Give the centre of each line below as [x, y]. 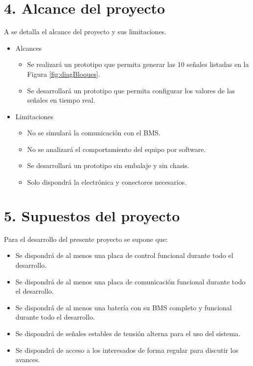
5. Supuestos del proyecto [92, 215]
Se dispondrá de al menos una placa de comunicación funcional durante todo [130, 281]
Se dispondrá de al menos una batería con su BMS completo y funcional [124, 307]
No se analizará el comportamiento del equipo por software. [116, 149]
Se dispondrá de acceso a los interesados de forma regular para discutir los [127, 350]
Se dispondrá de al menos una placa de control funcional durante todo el [124, 255]
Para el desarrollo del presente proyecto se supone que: [86, 239]
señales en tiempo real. [61, 100]
